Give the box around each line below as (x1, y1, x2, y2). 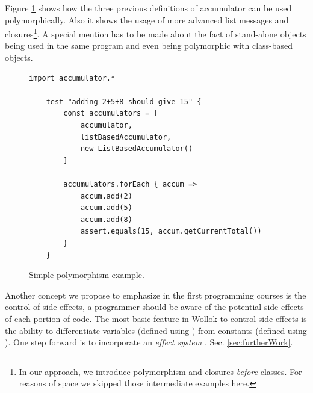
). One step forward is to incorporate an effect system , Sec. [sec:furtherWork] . (5, 336, 293, 348)
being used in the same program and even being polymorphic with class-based (5, 39, 293, 52)
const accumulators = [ (63, 109, 158, 118)
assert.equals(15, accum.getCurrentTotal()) (80, 227, 262, 236)
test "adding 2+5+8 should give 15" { (46, 97, 202, 106)
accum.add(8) (80, 215, 132, 224)
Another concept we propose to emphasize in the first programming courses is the (5, 288, 306, 301)
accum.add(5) (80, 203, 132, 212)
